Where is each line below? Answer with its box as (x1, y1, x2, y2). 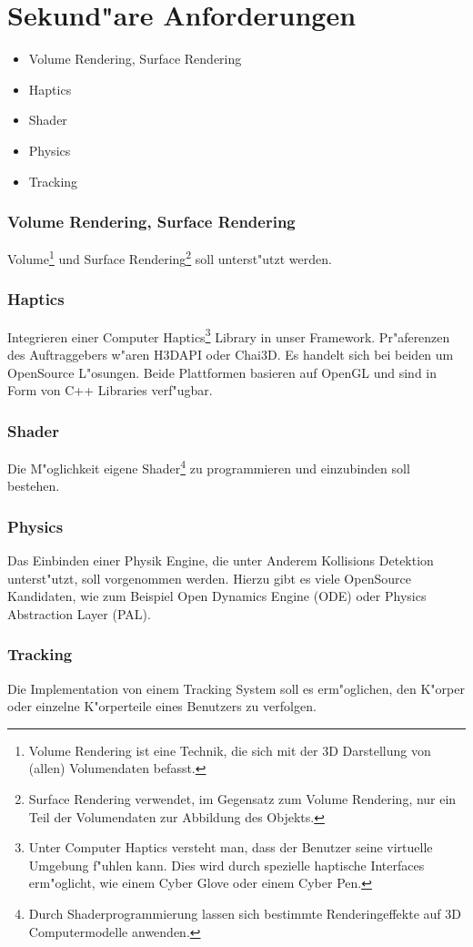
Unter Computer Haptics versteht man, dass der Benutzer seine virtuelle (28, 838, 433, 857)
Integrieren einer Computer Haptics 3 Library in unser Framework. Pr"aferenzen (7, 324, 450, 346)
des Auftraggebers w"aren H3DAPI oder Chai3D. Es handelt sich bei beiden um (7, 345, 454, 364)
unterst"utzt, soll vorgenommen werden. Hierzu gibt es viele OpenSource (7, 568, 411, 587)
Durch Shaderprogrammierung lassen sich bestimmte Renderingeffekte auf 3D (28, 904, 461, 923)
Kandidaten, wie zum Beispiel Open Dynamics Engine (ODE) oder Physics (7, 586, 427, 606)
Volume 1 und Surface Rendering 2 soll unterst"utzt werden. (7, 247, 332, 268)
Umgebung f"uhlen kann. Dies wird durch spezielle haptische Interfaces (28, 855, 425, 874)
